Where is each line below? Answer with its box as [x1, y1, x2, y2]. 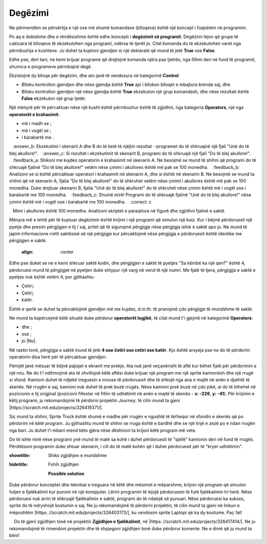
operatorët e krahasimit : [9, 111, 60, 117]
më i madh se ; [21, 121, 52, 126]
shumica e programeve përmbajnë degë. [9, 63, 92, 69]
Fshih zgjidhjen [48, 461, 79, 467]
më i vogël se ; [21, 127, 51, 133]
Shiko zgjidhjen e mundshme [48, 453, 107, 459]
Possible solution [48, 470, 85, 476]
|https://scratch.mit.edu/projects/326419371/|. [9, 404, 103, 410]
